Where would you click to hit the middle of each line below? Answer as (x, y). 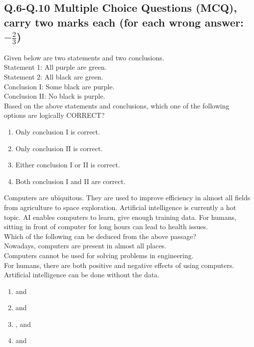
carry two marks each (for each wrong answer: (124, 22)
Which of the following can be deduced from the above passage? (100, 236)
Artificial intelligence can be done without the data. (82, 275)
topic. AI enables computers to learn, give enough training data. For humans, (120, 217)
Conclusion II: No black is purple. (55, 96)
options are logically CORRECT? (54, 115)
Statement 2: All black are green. (54, 77)
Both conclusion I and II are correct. (70, 181)
